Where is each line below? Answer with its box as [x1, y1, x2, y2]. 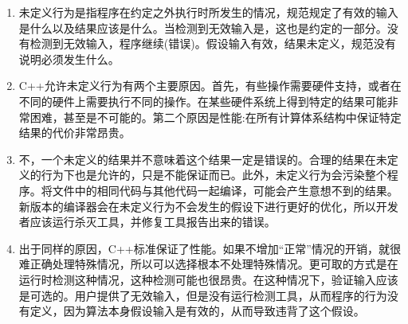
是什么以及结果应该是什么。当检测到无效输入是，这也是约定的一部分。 [18, 19, 387, 36]
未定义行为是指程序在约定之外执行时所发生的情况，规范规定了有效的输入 [18, 4, 398, 20]
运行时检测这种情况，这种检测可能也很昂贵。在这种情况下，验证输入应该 [18, 271, 398, 287]
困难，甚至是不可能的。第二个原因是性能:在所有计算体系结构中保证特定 [29, 108, 402, 125]
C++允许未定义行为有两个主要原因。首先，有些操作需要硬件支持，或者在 [18, 77, 402, 94]
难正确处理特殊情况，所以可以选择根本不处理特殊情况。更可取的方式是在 [18, 256, 398, 272]
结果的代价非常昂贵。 [18, 124, 131, 141]
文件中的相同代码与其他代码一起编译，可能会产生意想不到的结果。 [52, 182, 398, 198]
